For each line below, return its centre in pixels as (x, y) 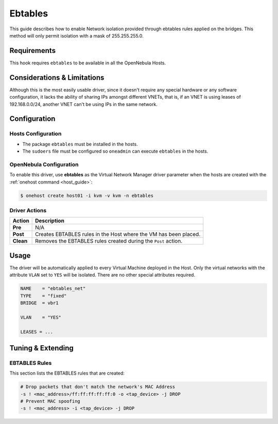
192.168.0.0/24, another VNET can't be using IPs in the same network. (84, 104)
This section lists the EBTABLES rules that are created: (67, 373)
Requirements (33, 51)
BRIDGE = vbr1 (39, 303)
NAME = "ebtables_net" (53, 289)
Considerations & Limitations (57, 77)
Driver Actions (28, 210)
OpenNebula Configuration (44, 164)
